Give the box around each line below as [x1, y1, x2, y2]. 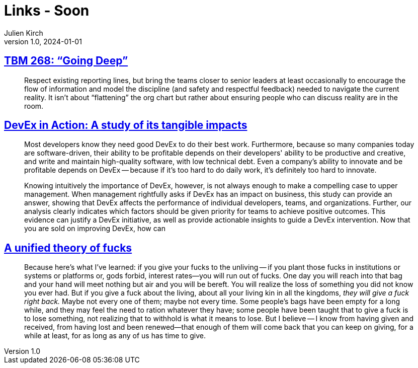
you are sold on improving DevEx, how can [24, 224, 165, 233]
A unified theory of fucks [4, 241, 132, 254]
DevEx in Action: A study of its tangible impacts [4, 119, 247, 132]
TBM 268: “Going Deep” [4, 54, 128, 67]
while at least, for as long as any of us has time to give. [24, 331, 206, 340]
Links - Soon [4, 2, 90, 19]
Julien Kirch [4, 28, 43, 37]
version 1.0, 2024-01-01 [4, 37, 82, 46]
